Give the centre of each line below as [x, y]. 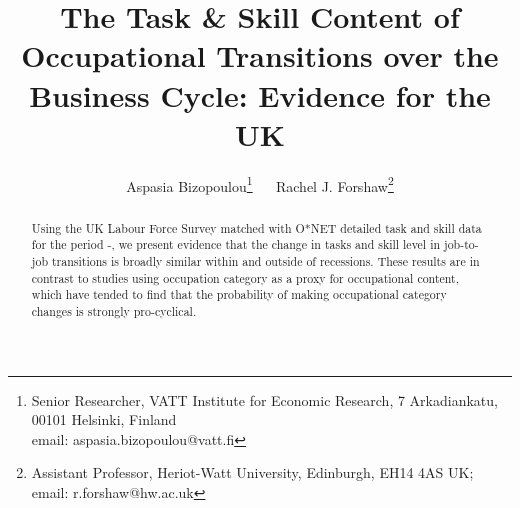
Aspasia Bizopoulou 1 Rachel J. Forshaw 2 [260, 184]
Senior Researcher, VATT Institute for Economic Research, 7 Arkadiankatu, [264, 399]
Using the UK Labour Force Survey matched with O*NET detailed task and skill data [256, 227]
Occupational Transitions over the [260, 55]
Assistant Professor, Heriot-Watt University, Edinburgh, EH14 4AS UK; [252, 472]
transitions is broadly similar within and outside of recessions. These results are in [265, 261]
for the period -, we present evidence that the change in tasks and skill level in [236, 244]
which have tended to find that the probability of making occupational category [239, 294]
